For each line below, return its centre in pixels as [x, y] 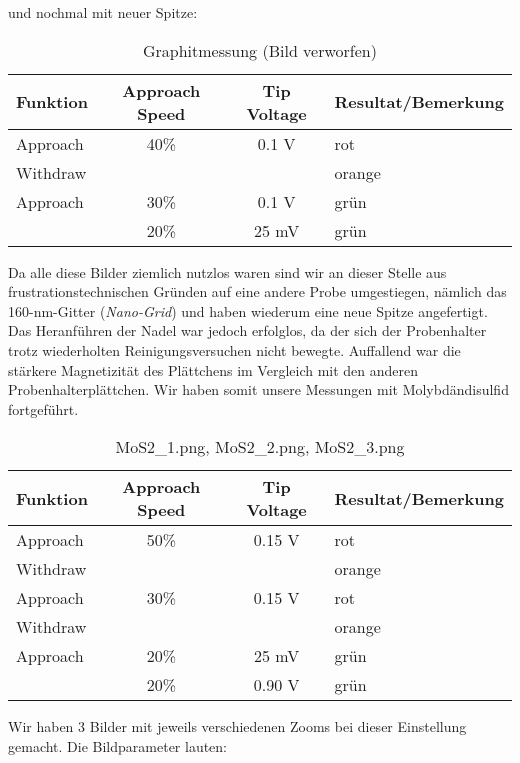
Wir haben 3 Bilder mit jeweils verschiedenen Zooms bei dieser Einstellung [237, 726]
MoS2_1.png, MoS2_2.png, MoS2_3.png [260, 447]
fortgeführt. [43, 408]
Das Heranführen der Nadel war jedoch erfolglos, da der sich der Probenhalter [247, 330]
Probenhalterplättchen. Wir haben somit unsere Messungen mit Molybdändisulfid [258, 389]
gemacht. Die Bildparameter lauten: [118, 745]
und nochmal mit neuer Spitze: [103, 12]
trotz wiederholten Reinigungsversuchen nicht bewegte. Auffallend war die [234, 349]
